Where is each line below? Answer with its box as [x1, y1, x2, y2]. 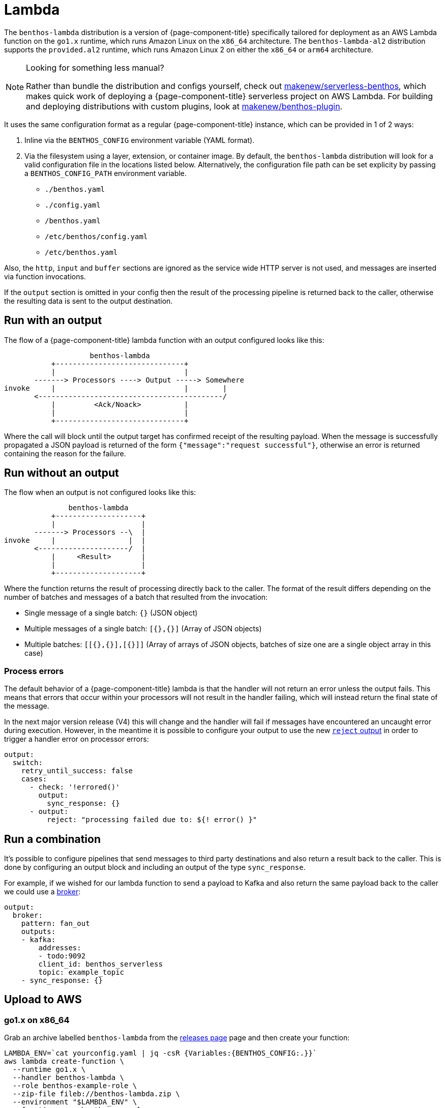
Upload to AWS [4, 993, 82, 1006]
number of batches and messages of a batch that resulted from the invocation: [4, 593, 268, 602]
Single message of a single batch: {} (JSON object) [24, 608, 198, 618]
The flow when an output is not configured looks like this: [4, 488, 196, 497]
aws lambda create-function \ [4, 1057, 125, 1066]
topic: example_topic [38, 968, 125, 977]
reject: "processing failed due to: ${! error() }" [47, 815, 257, 824]
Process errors [4, 665, 64, 676]
